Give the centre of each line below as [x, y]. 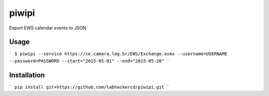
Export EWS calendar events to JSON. [48, 28]
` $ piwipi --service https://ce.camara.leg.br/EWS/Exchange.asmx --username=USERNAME [118, 54]
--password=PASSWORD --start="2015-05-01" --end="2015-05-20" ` [89, 61]
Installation [27, 75]
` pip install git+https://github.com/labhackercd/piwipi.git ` [89, 87]
